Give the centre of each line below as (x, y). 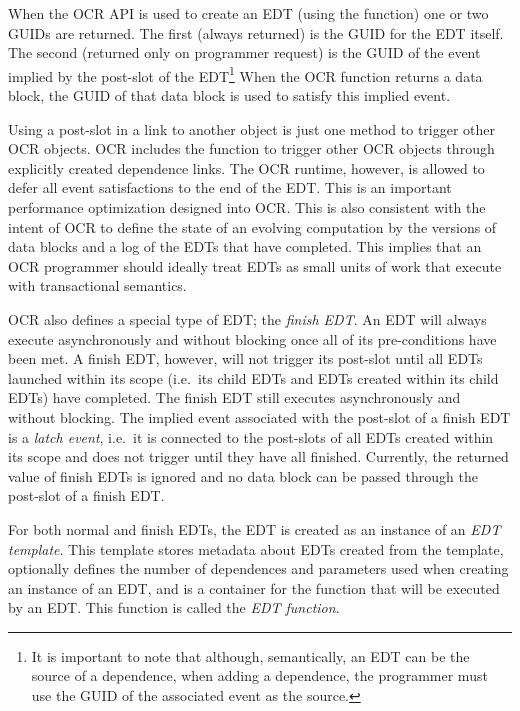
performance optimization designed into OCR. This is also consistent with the (247, 207)
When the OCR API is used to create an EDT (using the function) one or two (248, 13)
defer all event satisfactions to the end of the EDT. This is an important (230, 187)
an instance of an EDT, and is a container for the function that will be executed (254, 587)
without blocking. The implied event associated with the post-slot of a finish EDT (259, 416)
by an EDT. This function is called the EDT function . (174, 607)
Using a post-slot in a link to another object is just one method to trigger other (252, 128)
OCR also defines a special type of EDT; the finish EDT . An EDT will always (247, 318)
